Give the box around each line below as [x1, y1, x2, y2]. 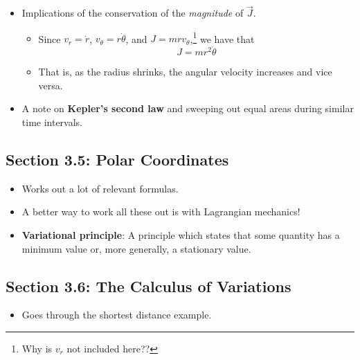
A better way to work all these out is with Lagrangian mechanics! [21, 204, 300, 219]
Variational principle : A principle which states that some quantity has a [21, 228, 340, 242]
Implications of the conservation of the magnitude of [21, 6, 244, 20]
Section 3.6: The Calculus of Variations [6, 275, 291, 296]
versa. [38, 78, 63, 92]
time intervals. [21, 115, 83, 129]
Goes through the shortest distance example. [21, 307, 212, 322]
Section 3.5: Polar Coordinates [6, 149, 229, 170]
